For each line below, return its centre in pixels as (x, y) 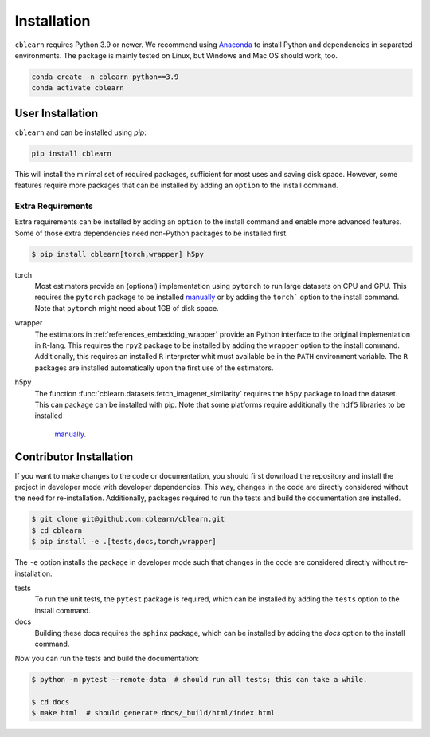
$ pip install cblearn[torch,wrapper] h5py (118, 254)
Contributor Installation (74, 457)
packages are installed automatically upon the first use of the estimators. (154, 368)
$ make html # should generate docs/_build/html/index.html (153, 713)
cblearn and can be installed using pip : (80, 132)
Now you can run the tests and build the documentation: (107, 659)
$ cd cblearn (57, 530)
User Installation (57, 113)
